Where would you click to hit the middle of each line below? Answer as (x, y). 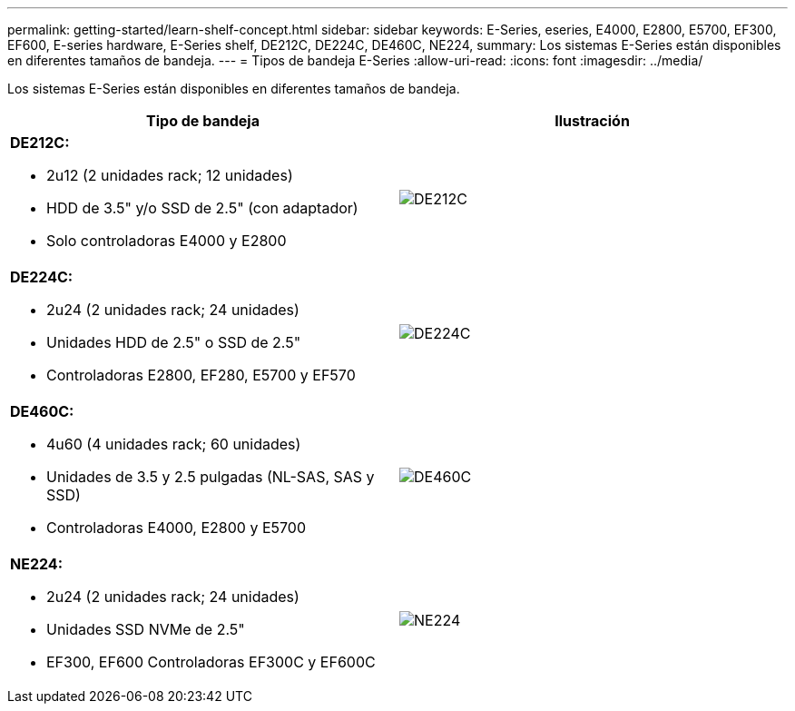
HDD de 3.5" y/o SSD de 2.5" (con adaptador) (202, 208)
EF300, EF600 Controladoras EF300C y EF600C (211, 662)
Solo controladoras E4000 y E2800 (167, 241)
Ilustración (592, 121)
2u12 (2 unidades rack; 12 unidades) (170, 175)
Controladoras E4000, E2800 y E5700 (177, 528)
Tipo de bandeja (203, 121)
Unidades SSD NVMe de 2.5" (146, 629)
